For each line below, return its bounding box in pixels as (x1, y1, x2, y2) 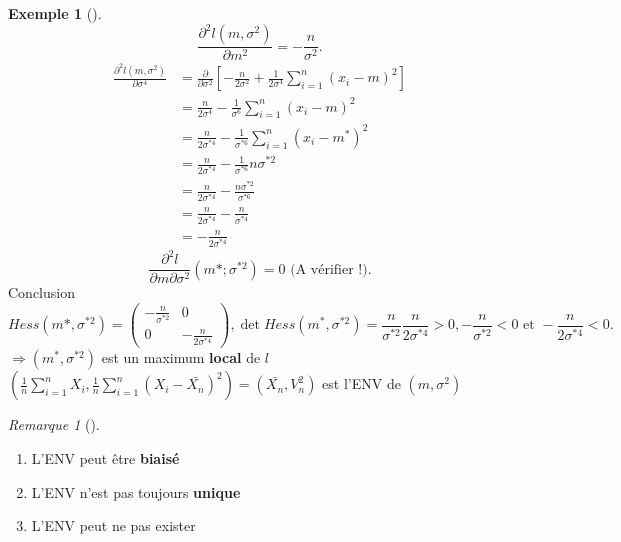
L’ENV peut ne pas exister (31, 515, 196, 536)
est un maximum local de (101, 347, 261, 368)
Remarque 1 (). (8, 414, 100, 435)
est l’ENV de (322, 373, 401, 394)
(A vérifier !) (290, 262, 368, 277)
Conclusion (8, 282, 75, 303)
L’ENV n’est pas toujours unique (31, 481, 241, 502)
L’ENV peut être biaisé (31, 448, 180, 468)
